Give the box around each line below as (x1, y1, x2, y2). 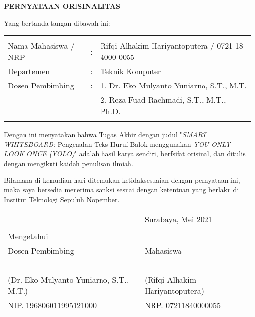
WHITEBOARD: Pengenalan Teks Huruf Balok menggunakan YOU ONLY (4, 139, 231, 149)
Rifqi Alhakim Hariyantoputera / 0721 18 (100, 40, 243, 52)
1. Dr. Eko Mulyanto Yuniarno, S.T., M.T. (100, 80, 247, 91)
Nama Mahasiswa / (8, 40, 75, 52)
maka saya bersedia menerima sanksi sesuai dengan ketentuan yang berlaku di (4, 184, 239, 195)
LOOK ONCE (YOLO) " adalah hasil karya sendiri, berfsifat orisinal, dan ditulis (4, 148, 246, 159)
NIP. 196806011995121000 (8, 299, 97, 311)
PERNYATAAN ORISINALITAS (4, 1, 120, 11)
